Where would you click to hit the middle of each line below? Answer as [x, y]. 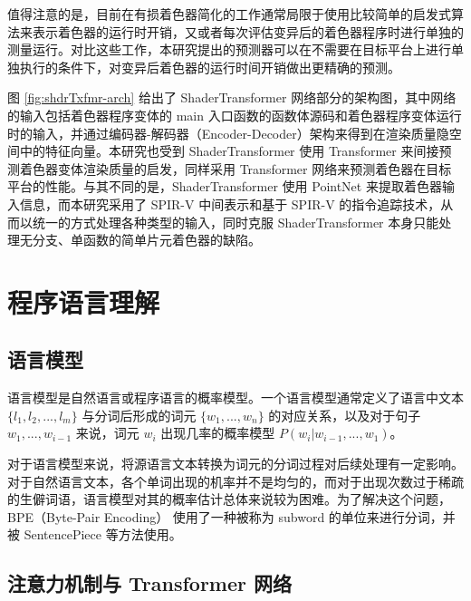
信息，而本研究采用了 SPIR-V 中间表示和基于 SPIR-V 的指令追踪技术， [230, 204]
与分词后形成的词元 [139, 415]
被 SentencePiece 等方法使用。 [95, 534]
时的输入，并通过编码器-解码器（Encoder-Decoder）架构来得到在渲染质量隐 [228, 133]
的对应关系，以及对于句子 [345, 415]
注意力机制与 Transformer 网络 [150, 583]
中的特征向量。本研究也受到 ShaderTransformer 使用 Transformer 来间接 [229, 151]
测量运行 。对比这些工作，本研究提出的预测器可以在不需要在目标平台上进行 [229, 49]
